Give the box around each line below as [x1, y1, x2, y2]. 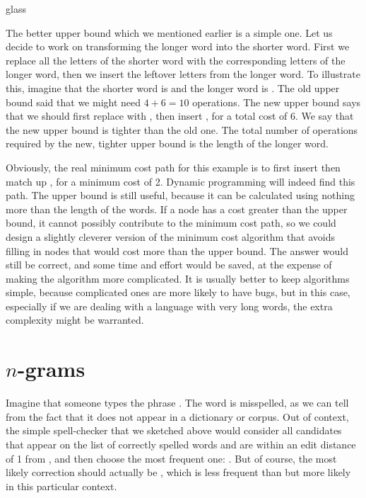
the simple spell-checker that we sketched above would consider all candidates [6, 423, 342, 438]
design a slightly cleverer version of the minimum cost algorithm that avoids [6, 229, 336, 244]
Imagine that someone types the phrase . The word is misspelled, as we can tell [6, 395, 349, 410]
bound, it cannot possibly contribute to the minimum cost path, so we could [6, 215, 336, 230]
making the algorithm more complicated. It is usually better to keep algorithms [6, 271, 350, 285]
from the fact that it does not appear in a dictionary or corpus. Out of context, [6, 409, 349, 424]
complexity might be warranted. [6, 312, 144, 327]
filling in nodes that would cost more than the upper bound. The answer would [6, 243, 348, 258]
